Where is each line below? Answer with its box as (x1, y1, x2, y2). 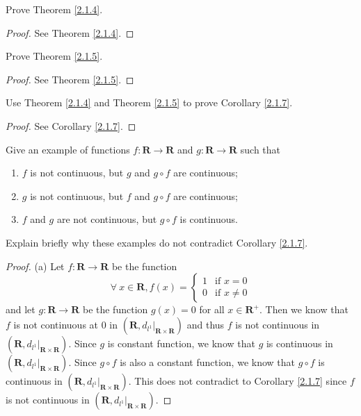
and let (6, 302, 35, 317)
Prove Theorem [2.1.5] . (6, 49, 103, 63)
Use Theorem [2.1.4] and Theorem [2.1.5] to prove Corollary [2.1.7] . (6, 95, 293, 110)
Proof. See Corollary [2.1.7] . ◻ (6, 118, 136, 133)
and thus (186, 317, 225, 331)
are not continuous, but (56, 212, 157, 226)
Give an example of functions (6, 142, 130, 156)
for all (199, 302, 225, 317)
